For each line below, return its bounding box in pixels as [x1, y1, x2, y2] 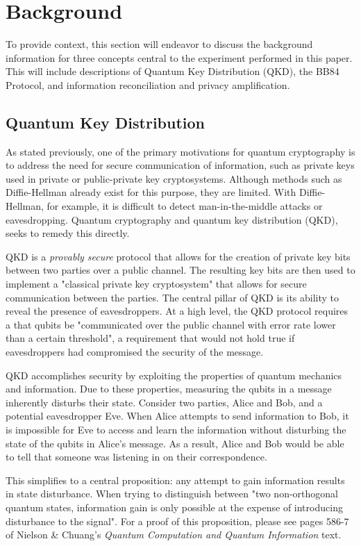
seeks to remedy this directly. [6, 226, 130, 240]
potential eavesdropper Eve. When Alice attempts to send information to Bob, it [6, 408, 349, 423]
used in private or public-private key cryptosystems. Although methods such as [6, 171, 342, 185]
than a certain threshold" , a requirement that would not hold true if [6, 331, 295, 345]
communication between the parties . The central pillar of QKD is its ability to [6, 290, 339, 304]
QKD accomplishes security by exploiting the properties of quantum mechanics [6, 367, 342, 382]
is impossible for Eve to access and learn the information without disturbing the [6, 422, 346, 436]
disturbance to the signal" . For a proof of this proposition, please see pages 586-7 [6, 513, 349, 528]
